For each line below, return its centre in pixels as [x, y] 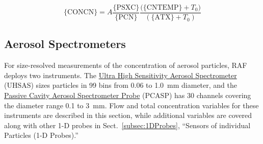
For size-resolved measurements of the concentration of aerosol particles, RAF [126, 65]
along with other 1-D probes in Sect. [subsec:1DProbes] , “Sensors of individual [127, 125]
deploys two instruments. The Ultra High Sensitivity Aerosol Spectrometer [121, 75]
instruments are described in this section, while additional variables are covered [128, 115]
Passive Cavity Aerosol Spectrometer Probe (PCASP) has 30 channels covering [128, 95]
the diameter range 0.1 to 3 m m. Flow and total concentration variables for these [131, 105]
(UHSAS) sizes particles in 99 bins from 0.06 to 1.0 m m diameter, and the [121, 85]
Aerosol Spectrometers [65, 44]
